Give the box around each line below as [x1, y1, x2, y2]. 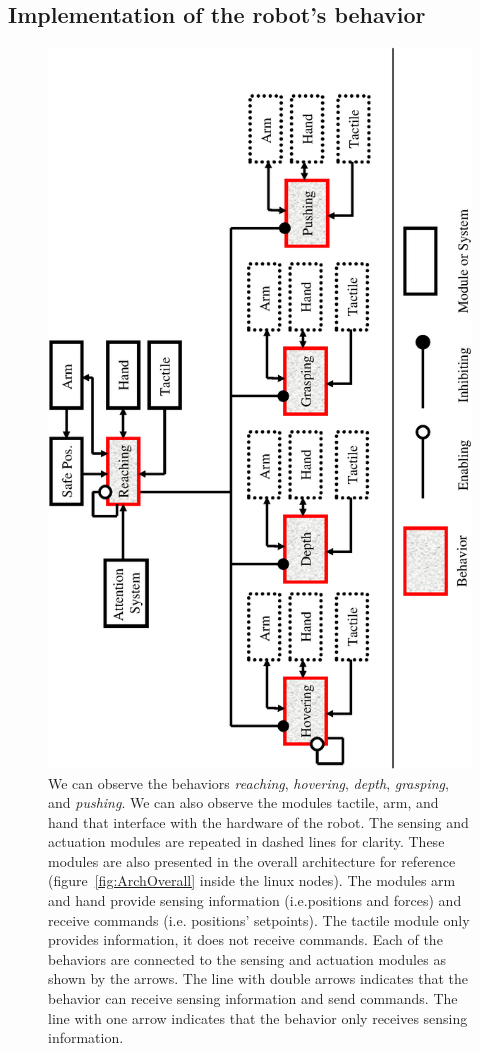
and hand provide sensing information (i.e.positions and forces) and [48, 890, 462, 911]
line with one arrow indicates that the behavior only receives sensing [48, 1007, 468, 1028]
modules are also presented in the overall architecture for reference [48, 850, 456, 871]
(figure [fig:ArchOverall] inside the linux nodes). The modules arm [48, 870, 456, 891]
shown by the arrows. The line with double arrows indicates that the [48, 968, 469, 989]
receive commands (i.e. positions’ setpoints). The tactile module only [48, 909, 470, 930]
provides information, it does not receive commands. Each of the [48, 929, 443, 950]
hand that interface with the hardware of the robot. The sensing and [48, 811, 469, 832]
